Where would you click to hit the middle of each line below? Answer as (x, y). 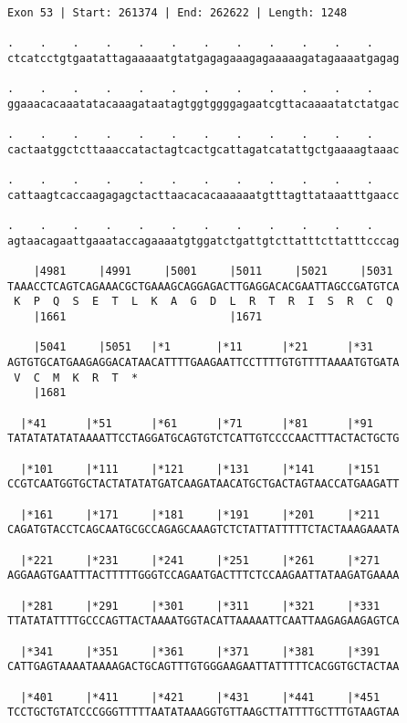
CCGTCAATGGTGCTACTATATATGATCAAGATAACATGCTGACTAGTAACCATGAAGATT (203, 484)
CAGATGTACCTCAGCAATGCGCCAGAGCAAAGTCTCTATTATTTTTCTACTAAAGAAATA (203, 530)
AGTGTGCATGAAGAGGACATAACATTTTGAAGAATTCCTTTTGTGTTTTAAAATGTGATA (203, 363)
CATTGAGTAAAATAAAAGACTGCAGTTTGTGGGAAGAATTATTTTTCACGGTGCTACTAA (203, 667)
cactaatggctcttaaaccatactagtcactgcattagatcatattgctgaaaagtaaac (203, 149)
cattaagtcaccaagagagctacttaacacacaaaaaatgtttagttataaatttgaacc (203, 195)
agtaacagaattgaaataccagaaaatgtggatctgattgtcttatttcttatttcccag (203, 241)
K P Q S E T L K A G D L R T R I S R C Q (203, 302)
